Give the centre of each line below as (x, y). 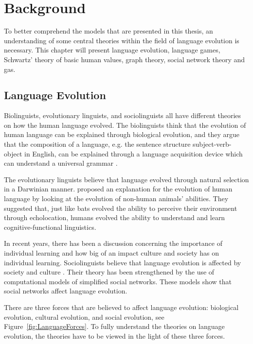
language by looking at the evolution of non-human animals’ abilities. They (116, 198)
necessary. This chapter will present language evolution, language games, (112, 50)
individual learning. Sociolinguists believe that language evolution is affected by (123, 262)
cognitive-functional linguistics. (50, 227)
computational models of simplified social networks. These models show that (118, 281)
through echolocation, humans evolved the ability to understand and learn (115, 217)
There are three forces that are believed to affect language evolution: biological (121, 307)
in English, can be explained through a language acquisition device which (133, 153)
